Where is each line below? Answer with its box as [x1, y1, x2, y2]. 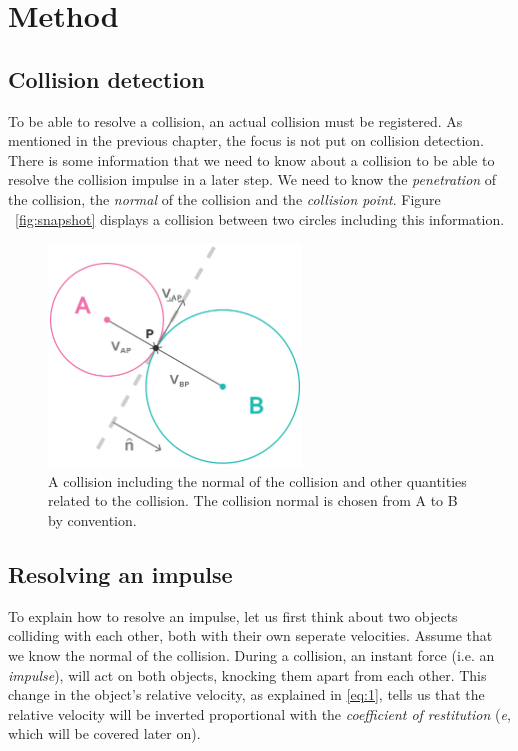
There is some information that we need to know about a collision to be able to [8, 149, 495, 170]
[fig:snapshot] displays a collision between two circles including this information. [15, 208, 505, 229]
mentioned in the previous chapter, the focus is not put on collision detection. [8, 130, 485, 151]
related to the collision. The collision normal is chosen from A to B [48, 490, 458, 511]
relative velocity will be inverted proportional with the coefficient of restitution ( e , [8, 703, 511, 724]
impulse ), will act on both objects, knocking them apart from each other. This [8, 664, 487, 685]
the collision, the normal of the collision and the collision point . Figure [8, 188, 441, 209]
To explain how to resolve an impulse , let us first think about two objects [8, 605, 458, 626]
